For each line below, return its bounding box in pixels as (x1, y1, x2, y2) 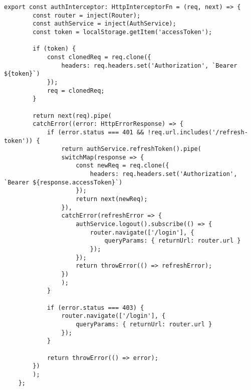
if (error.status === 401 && (47, 128, 144, 136)
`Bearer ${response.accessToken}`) (4, 178, 123, 186)
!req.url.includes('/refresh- (147, 128, 248, 136)
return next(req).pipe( (33, 112, 112, 119)
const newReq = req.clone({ (76, 162, 169, 169)
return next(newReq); (76, 196, 148, 203)
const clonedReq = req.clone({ (47, 53, 151, 61)
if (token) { (33, 45, 76, 53)
